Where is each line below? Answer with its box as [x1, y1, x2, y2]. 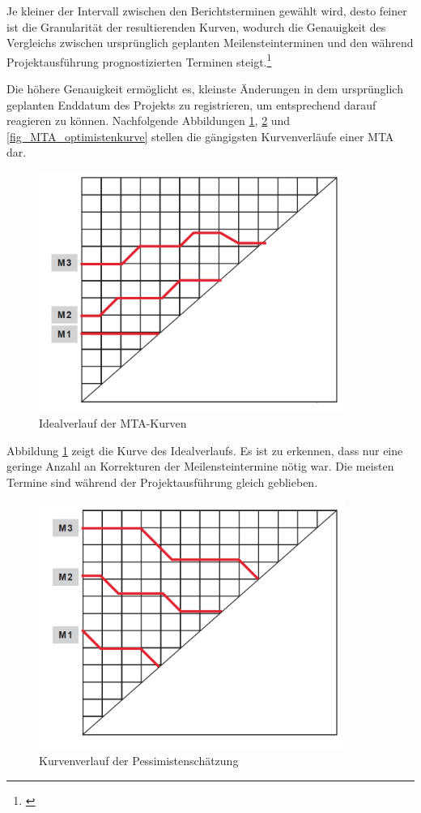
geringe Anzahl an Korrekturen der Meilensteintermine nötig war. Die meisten [6, 458, 394, 475]
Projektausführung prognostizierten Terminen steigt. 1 [6, 50, 272, 70]
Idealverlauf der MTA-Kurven [39, 414, 187, 431]
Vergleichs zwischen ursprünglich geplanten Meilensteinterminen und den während [6, 34, 414, 51]
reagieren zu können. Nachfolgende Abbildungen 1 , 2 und [6, 112, 291, 129]
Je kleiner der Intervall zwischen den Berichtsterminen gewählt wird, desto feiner [6, 2, 407, 19]
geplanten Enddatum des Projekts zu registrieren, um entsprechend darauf [6, 96, 376, 113]
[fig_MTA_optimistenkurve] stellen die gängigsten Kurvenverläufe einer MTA [6, 127, 394, 144]
